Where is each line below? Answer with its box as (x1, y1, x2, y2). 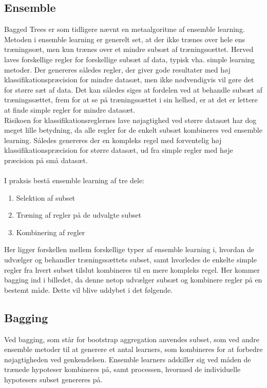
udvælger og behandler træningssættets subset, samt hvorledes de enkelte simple (4, 254, 257, 265)
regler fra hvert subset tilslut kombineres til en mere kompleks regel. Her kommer (4, 264, 260, 275)
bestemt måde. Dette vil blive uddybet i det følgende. (4, 284, 173, 295)
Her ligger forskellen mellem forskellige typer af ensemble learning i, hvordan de (4, 244, 254, 255)
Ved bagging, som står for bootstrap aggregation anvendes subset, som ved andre (4, 333, 259, 344)
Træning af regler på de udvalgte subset (16, 209, 142, 220)
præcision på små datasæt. (4, 154, 88, 165)
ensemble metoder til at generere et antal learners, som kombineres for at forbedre (4, 344, 263, 355)
